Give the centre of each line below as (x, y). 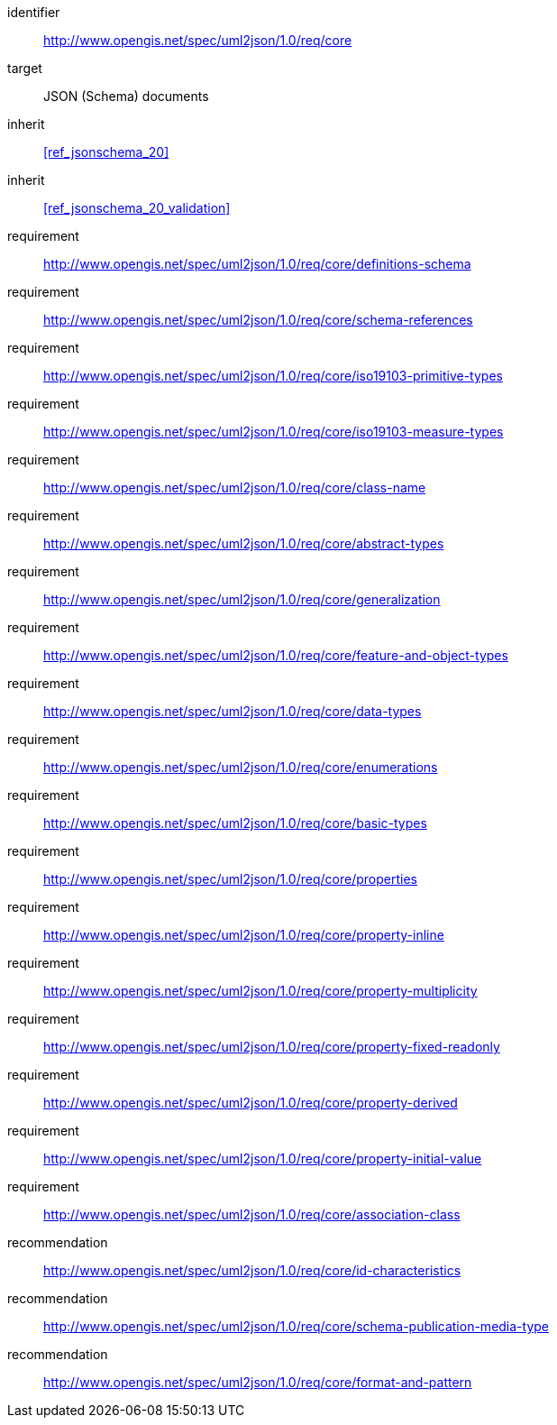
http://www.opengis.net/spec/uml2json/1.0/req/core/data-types (233, 711)
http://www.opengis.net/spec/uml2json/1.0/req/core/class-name (235, 487)
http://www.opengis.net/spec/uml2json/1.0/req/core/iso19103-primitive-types (273, 376)
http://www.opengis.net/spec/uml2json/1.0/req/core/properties (230, 879)
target (25, 68)
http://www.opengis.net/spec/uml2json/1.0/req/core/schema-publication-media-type (297, 1326)
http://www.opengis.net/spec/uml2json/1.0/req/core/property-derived (251, 1103)
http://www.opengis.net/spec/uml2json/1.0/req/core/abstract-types (244, 543)
